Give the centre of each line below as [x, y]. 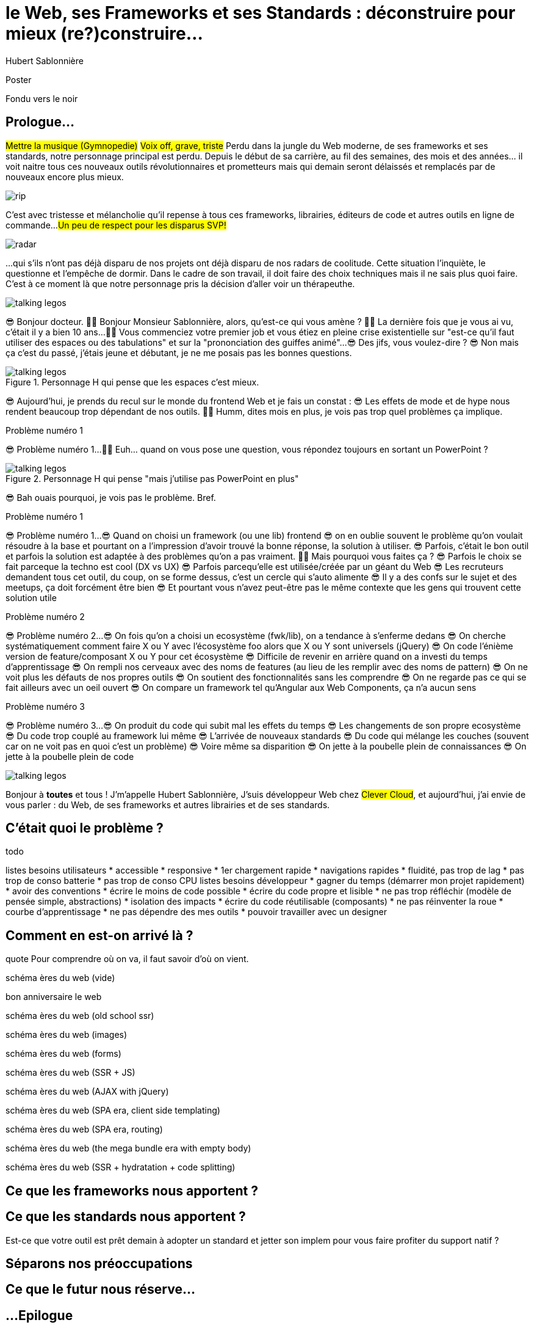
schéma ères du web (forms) [63, 1054]
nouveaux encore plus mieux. [65, 177]
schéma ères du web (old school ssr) [80, 1016]
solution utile [31, 597]
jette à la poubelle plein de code [70, 756]
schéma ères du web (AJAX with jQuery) [87, 1092]
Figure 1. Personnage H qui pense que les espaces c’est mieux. [132, 382]
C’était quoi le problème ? [85, 828]
